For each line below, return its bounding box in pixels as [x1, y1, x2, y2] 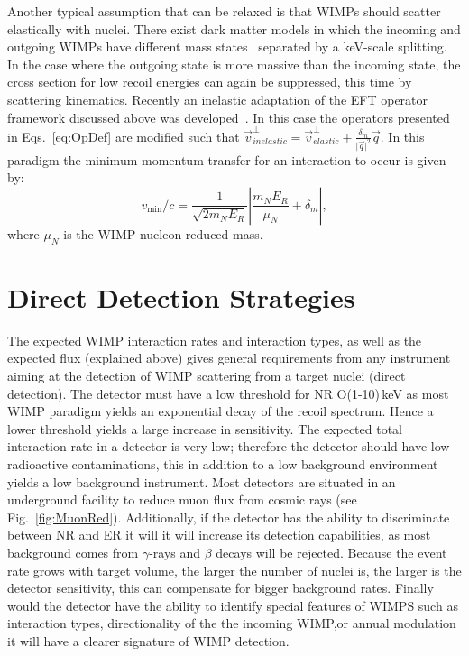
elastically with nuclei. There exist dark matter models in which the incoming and [7, 19, 461, 38]
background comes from [7, 542, 139, 561]
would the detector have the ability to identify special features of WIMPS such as [7, 596, 458, 614]
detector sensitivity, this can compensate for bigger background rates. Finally [7, 578, 434, 597]
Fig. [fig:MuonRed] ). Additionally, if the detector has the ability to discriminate [7, 507, 450, 526]
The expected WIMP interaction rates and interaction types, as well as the [7, 330, 422, 349]
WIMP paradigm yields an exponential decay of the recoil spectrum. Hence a [7, 402, 434, 420]
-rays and [149, 542, 201, 561]
